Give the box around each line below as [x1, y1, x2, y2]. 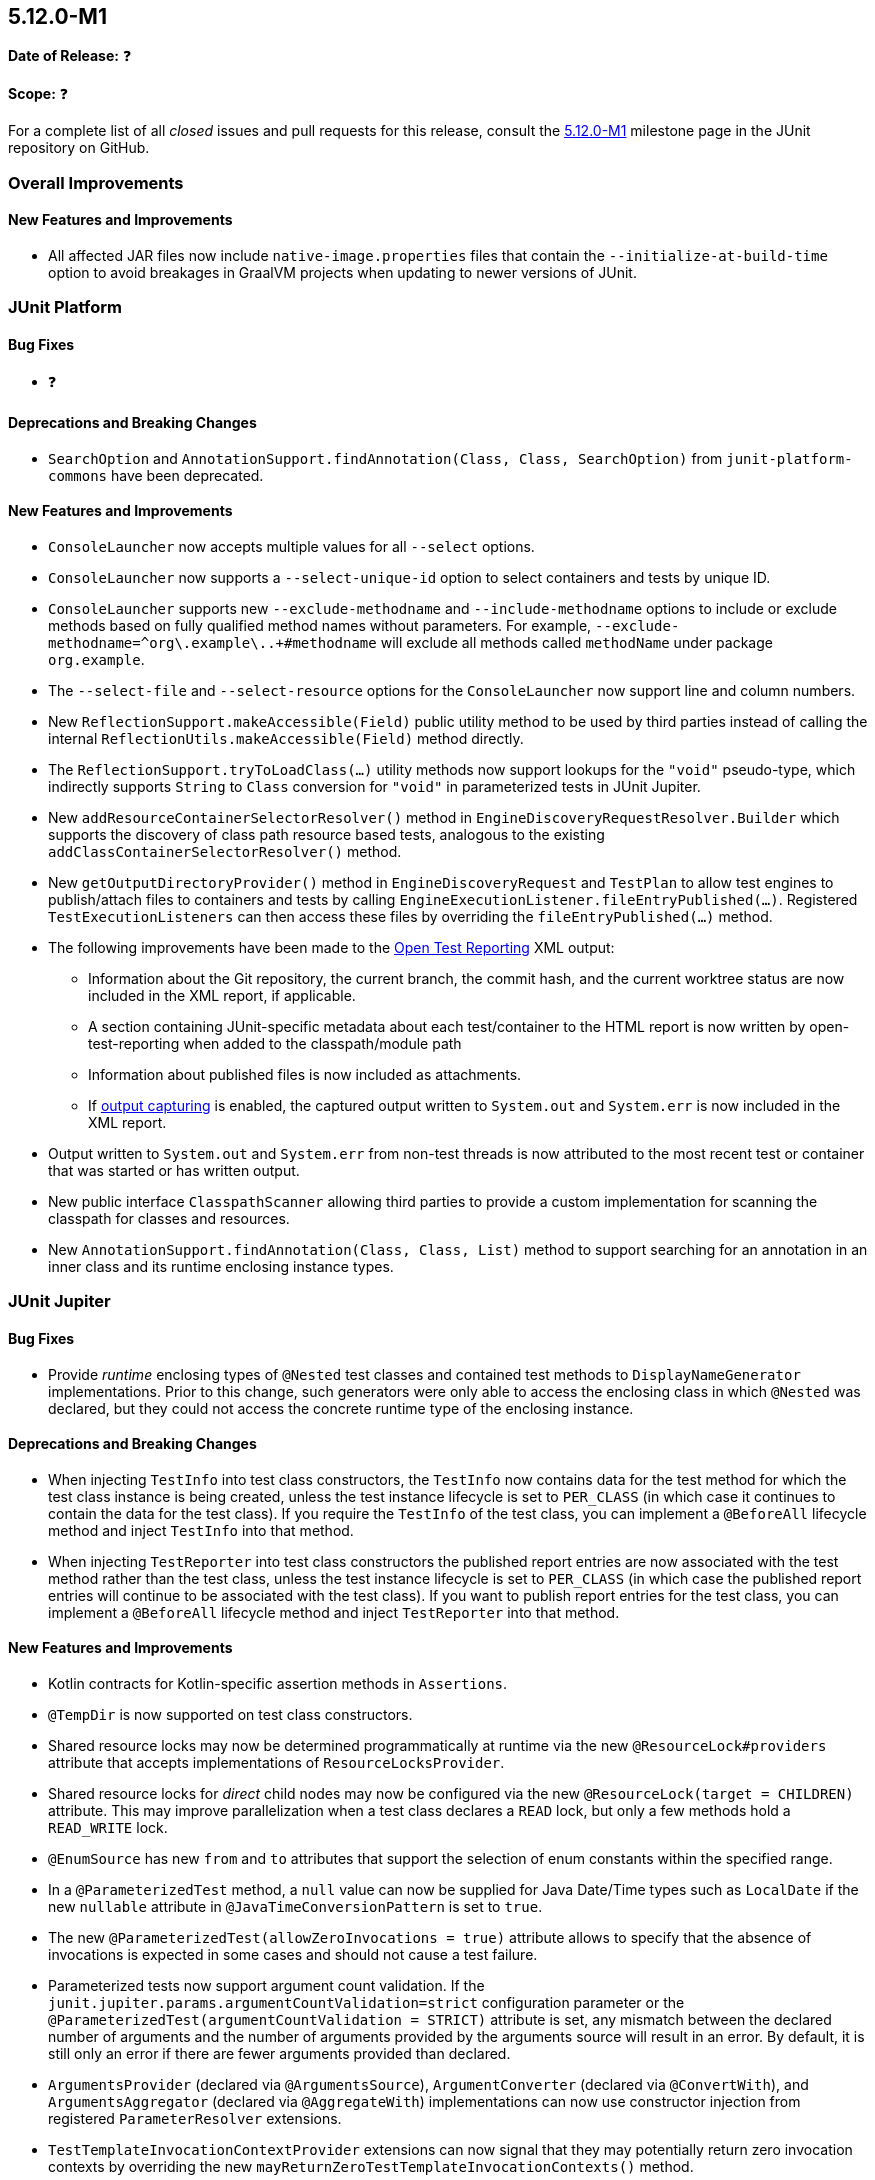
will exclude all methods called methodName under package [380, 634, 773, 652]
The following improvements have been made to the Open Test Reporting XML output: [48, 939, 615, 957]
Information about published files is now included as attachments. [88, 1066, 522, 1084]
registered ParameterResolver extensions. [48, 2110, 342, 2128]
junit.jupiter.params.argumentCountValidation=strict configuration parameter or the [48, 1994, 685, 2012]
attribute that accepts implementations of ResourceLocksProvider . [48, 1754, 505, 1772]
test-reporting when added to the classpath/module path [88, 1035, 462, 1053]
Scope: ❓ [8, 85, 69, 103]
